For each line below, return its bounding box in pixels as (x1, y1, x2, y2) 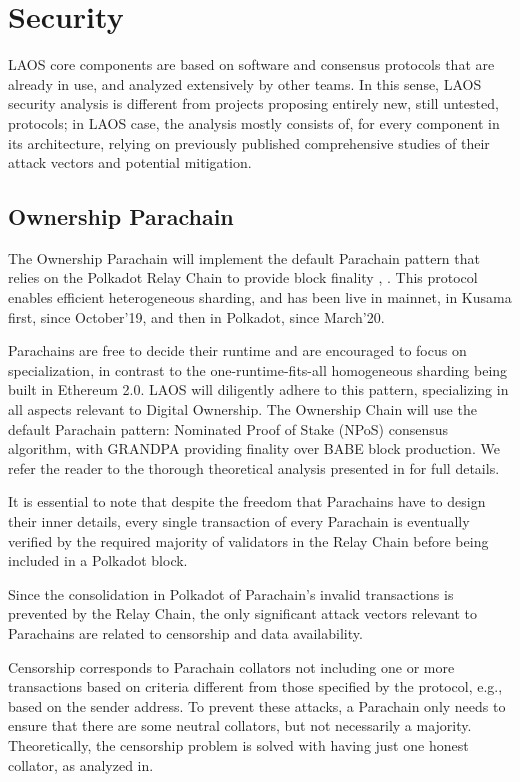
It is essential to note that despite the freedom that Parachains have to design (8, 491, 486, 512)
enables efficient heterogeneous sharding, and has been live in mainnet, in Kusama (8, 287, 512, 308)
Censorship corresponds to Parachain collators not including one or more (8, 656, 455, 677)
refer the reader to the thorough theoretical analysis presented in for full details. (8, 457, 500, 478)
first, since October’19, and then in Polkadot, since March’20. (8, 306, 385, 327)
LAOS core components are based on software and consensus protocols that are (8, 54, 495, 75)
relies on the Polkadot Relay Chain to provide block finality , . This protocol (8, 267, 478, 288)
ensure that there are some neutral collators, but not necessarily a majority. (8, 715, 472, 736)
